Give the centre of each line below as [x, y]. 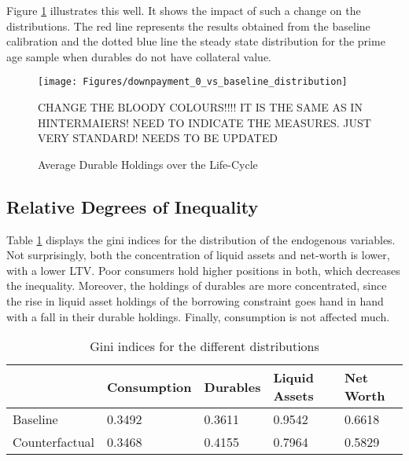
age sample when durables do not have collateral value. [139, 56]
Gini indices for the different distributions [204, 346]
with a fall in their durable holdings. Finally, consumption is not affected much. [198, 316]
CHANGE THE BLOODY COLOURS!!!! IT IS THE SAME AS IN [200, 107]
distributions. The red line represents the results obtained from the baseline [188, 26]
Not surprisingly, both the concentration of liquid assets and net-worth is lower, [198, 255]
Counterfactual [54, 442]
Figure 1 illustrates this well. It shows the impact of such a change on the [184, 10]
